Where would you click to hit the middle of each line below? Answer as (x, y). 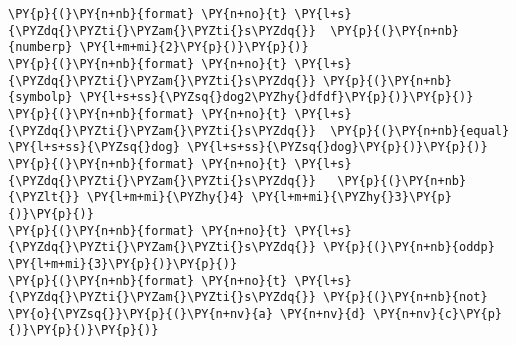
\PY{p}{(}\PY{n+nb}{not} (405, 297)
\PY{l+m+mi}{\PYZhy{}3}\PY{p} (351, 197)
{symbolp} (40, 97)
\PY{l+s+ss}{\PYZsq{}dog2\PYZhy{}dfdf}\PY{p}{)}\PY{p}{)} (276, 97)
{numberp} (40, 47)
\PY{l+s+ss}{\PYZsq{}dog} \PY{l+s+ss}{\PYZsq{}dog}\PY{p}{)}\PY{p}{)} (248, 147)
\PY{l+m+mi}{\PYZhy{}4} (165, 197)
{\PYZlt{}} (44, 197)
